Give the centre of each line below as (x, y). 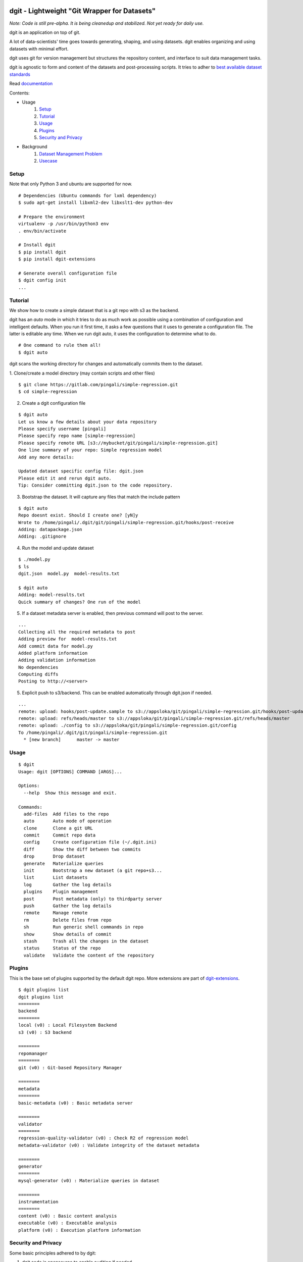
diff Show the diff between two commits (82, 849)
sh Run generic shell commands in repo (84, 927)
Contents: (19, 93)
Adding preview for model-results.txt (68, 639)
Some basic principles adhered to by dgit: (53, 1253)
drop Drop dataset (54, 856)
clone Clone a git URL (58, 828)
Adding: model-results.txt (52, 595)
